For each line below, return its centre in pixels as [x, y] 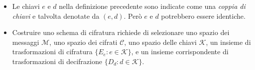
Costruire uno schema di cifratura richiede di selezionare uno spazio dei [121, 32]
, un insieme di [228, 42]
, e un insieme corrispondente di [180, 52]
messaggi [26, 42]
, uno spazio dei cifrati [83, 42]
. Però [133, 16]
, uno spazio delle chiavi [160, 42]
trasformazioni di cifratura [52, 52]
